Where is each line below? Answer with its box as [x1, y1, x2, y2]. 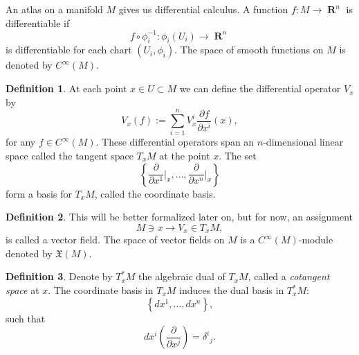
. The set [219, 148, 257, 162]
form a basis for [6, 186, 72, 200]
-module [298, 232, 333, 247]
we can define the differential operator [179, 81, 341, 96]
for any [6, 135, 36, 149]
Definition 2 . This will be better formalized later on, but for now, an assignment [6, 209, 353, 224]
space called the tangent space [6, 148, 134, 162]
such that [6, 311, 46, 325]
